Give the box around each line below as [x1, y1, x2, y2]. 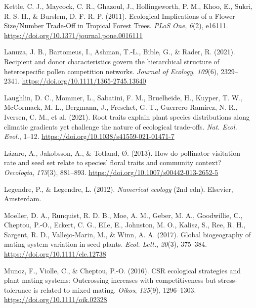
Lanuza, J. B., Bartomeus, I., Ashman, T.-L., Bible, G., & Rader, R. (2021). [4, 46, 235, 57]
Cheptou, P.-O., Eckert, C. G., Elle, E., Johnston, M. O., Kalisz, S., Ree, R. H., [4, 220, 246, 230]
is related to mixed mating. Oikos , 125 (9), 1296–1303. [33, 284, 196, 295]
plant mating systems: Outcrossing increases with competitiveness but [4, 275, 216, 285]
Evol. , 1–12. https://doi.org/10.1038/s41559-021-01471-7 [4, 131, 175, 141]
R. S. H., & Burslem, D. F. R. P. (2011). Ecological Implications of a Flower [4, 10, 235, 21]
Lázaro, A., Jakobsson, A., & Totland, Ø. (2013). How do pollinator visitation [4, 147, 240, 158]
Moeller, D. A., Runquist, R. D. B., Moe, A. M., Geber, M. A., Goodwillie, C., [4, 210, 243, 220]
